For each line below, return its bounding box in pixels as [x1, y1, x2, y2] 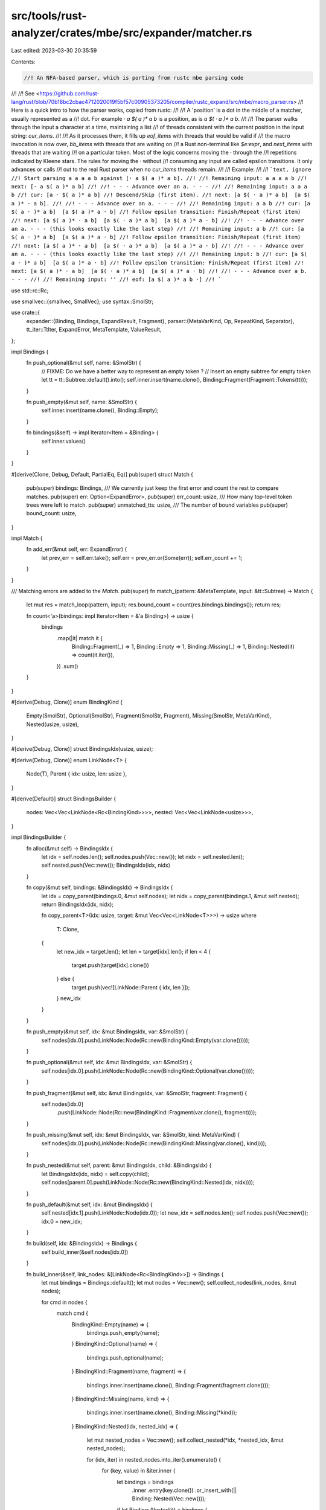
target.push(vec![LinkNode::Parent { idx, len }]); [71, 983, 190, 991]
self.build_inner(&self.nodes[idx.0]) [41, 1248, 129, 1256]
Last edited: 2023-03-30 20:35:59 [11, 47, 97, 54]
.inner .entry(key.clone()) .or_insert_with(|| [132, 1486, 237, 1494]
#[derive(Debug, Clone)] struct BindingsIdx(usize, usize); [11, 745, 153, 753]
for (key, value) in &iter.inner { [101, 1467, 176, 1474]
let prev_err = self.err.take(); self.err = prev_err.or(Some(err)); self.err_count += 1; [41, 554, 243, 561]
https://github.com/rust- [39, 89, 100, 97]
